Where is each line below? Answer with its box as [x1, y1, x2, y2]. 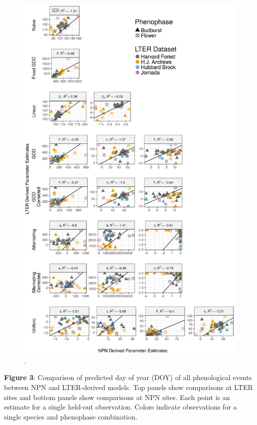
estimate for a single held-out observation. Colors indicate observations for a [4, 402, 237, 412]
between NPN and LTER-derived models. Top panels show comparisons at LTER [4, 382, 253, 393]
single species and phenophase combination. [4, 411, 138, 422]
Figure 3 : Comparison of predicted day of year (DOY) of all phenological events [4, 372, 252, 383]
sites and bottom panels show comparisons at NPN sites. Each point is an [4, 392, 230, 402]
